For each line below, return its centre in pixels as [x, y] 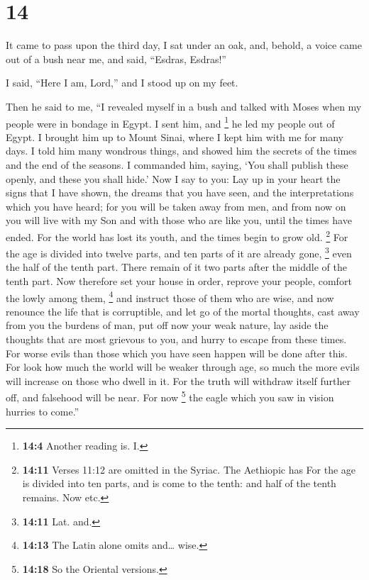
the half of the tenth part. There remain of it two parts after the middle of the [176, 267]
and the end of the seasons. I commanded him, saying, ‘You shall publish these [177, 164]
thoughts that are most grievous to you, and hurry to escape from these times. [176, 339]
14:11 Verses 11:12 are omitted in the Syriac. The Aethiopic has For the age [189, 469]
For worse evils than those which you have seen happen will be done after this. [177, 353]
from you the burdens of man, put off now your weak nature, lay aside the [167, 325]
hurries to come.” [43, 411]
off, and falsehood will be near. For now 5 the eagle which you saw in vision [170, 396]
